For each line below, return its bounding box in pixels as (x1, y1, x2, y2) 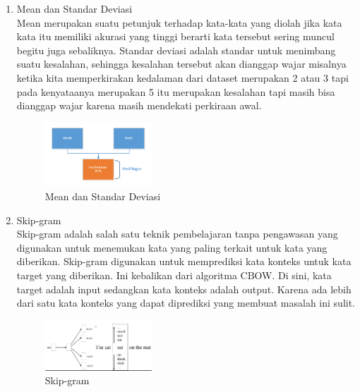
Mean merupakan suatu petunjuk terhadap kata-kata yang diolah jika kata (16, 15, 342, 30)
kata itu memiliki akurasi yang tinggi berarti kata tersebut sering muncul (16, 29, 335, 44)
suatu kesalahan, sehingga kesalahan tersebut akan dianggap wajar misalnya (16, 56, 347, 71)
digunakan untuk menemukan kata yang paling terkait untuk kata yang (16, 240, 328, 255)
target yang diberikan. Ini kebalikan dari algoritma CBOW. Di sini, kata (16, 268, 332, 283)
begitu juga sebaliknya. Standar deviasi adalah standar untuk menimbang (16, 42, 336, 57)
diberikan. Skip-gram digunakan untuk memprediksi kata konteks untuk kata (16, 254, 352, 269)
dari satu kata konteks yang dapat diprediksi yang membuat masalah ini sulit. (16, 295, 356, 310)
